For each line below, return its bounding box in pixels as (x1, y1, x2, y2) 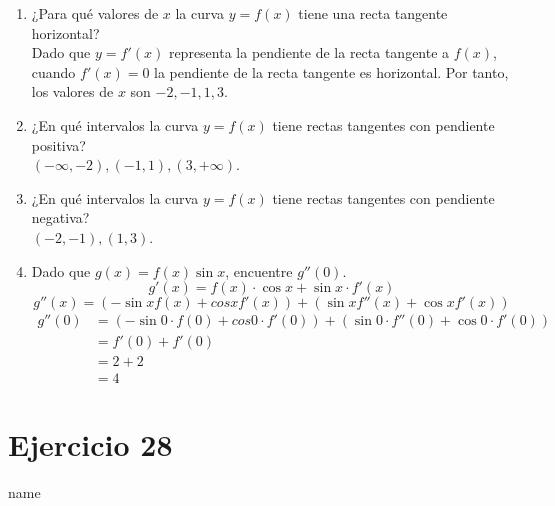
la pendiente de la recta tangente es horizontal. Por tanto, (154, 61, 509, 82)
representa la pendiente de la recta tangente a (168, 42, 450, 63)
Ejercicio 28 (8, 424, 173, 465)
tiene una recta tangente (298, 3, 448, 23)
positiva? (31, 134, 86, 155)
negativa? (31, 207, 90, 228)
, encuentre (225, 260, 293, 281)
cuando (31, 61, 76, 82)
